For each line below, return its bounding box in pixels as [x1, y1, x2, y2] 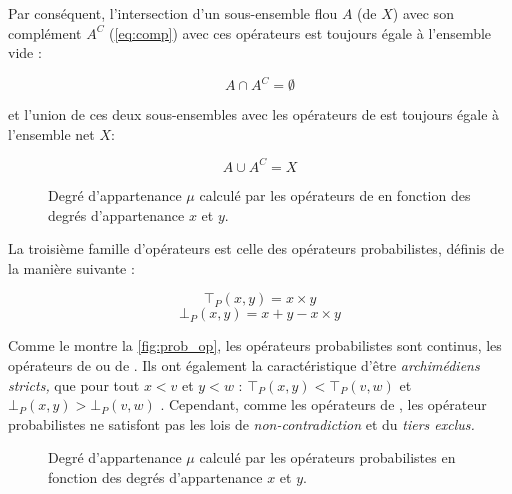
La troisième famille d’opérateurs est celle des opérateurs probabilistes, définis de [8, 238, 505, 259]
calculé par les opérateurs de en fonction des [199, 184, 471, 205]
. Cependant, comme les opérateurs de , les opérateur [160, 394, 487, 415]
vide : [8, 42, 42, 63]
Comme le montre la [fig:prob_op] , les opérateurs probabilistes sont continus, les [8, 335, 502, 356]
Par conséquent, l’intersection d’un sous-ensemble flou [8, 3, 338, 23]
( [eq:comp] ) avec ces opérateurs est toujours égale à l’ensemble [109, 22, 492, 43]
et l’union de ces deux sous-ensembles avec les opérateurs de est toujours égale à [8, 104, 500, 125]
